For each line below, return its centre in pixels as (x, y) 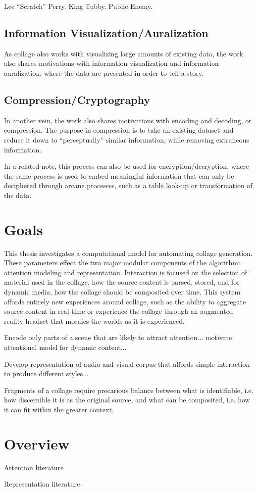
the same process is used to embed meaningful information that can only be (119, 175)
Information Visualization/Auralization (106, 32)
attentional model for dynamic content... (65, 347)
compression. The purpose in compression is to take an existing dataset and (119, 130)
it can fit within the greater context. (59, 409)
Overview (37, 443)
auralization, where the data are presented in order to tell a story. (104, 73)
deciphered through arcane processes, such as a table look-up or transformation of (128, 185)
